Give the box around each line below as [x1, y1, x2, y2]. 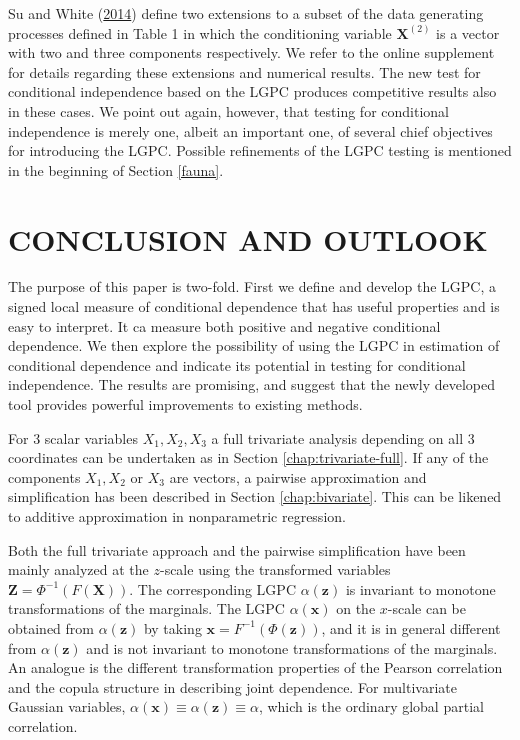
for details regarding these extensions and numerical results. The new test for [8, 61, 481, 82]
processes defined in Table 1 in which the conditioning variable [8, 22, 392, 43]
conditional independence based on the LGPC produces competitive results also [8, 81, 497, 102]
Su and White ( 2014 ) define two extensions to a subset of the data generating [8, 3, 484, 23]
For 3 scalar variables [8, 427, 138, 448]
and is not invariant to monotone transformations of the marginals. [86, 637, 498, 658]
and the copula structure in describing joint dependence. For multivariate [8, 676, 457, 697]
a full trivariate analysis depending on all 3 [211, 427, 475, 448]
